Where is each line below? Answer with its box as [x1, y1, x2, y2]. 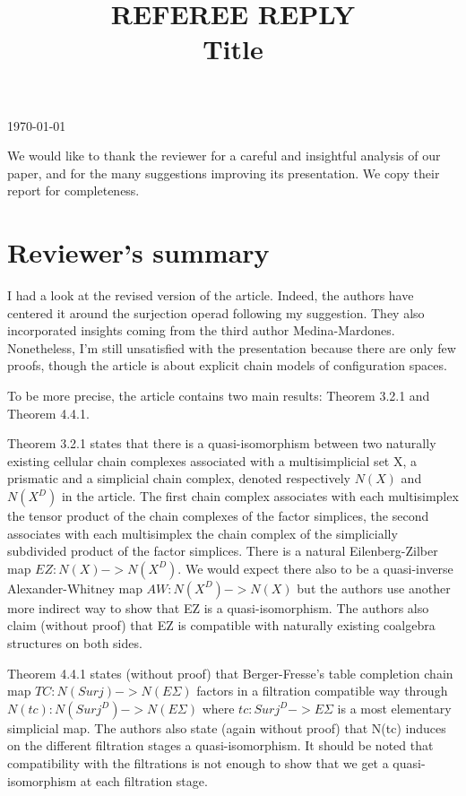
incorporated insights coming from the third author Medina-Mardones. [7, 321, 395, 340]
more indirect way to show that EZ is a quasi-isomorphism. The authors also [7, 598, 429, 617]
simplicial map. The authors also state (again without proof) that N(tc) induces [7, 718, 446, 737]
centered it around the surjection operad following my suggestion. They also [7, 303, 425, 322]
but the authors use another [297, 578, 451, 597]
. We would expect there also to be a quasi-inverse [177, 558, 453, 577]
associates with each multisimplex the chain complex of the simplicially [7, 523, 398, 542]
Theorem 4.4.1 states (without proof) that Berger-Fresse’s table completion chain [7, 663, 453, 682]
